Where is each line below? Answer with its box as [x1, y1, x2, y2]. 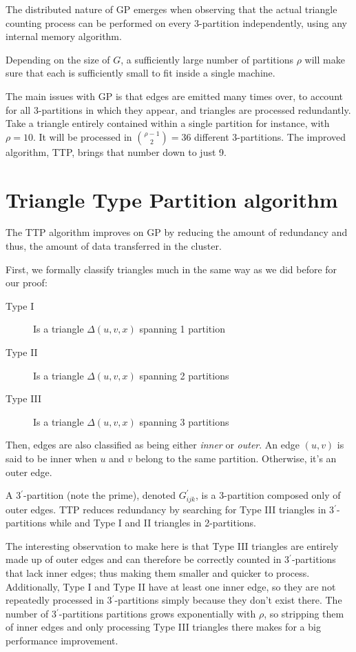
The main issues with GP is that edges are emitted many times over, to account [6, 88, 343, 103]
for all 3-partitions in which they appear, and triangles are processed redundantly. [6, 102, 351, 117]
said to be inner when [6, 451, 97, 465]
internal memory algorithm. [6, 29, 122, 43]
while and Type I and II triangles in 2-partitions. [49, 515, 256, 530]
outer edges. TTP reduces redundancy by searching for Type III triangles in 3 [6, 502, 335, 516]
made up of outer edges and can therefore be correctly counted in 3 [6, 552, 290, 566]
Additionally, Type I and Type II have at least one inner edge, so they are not [6, 579, 336, 593]
